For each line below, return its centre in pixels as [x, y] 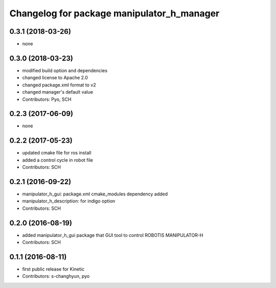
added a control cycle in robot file [57, 160]
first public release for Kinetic [53, 269]
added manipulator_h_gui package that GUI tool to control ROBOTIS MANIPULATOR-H [113, 235]
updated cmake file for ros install [57, 153]
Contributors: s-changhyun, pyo [56, 276]
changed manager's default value [57, 92]
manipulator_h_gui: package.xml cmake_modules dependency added [95, 194]
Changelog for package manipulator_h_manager [114, 13]
